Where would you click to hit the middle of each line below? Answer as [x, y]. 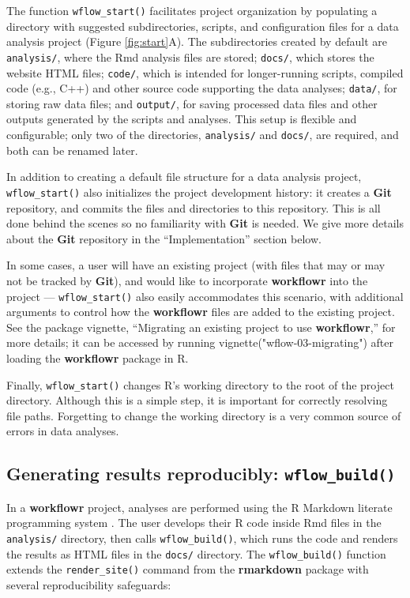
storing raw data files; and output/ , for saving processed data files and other [192, 103]
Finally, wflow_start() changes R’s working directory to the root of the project [200, 384]
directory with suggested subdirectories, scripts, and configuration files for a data [203, 26]
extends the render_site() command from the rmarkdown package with [188, 569]
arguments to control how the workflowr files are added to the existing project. [201, 312]
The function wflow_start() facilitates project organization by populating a [192, 10]
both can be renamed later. [72, 150]
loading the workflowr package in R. [98, 357]
